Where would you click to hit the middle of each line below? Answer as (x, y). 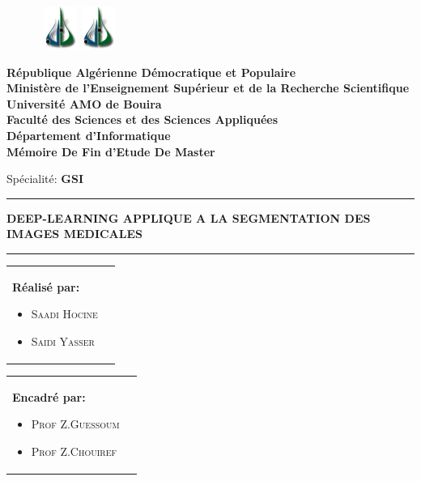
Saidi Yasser (63, 341)
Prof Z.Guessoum (75, 424)
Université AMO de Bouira (84, 103)
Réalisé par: (46, 286)
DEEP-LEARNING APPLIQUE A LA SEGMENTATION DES (189, 217)
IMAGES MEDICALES (74, 234)
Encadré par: (49, 396)
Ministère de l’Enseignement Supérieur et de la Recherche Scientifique (208, 88)
